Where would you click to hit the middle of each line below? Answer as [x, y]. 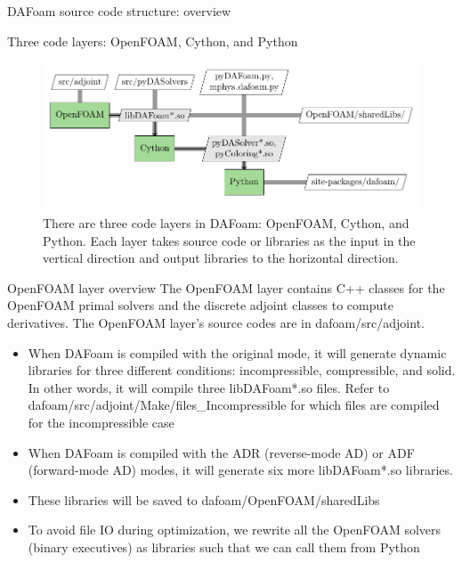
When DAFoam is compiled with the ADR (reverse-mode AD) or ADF [221, 452]
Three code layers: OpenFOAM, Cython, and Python [153, 41]
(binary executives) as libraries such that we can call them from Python [224, 547]
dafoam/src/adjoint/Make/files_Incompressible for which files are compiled [234, 405]
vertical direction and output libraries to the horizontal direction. [221, 258]
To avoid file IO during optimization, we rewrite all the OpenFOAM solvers [235, 530]
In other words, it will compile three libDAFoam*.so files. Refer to [209, 387]
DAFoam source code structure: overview [119, 11]
